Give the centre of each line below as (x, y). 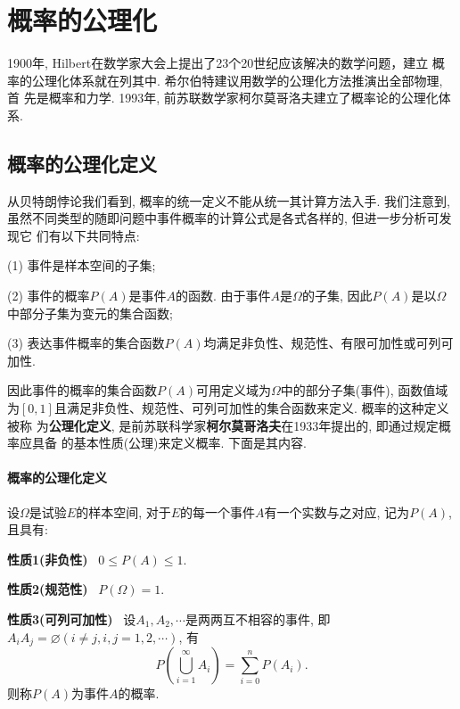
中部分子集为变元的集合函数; (90, 313)
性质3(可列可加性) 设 (72, 619)
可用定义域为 (233, 390)
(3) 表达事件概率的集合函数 (86, 343)
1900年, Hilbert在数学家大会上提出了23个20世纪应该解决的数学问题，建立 (218, 63)
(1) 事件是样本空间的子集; (82, 265)
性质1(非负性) (48, 559)
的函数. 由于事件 (223, 296)
